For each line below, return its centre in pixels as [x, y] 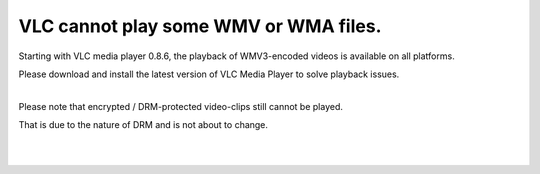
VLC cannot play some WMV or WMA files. [200, 26]
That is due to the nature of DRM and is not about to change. [143, 125]
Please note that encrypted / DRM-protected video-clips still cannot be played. [181, 106]
